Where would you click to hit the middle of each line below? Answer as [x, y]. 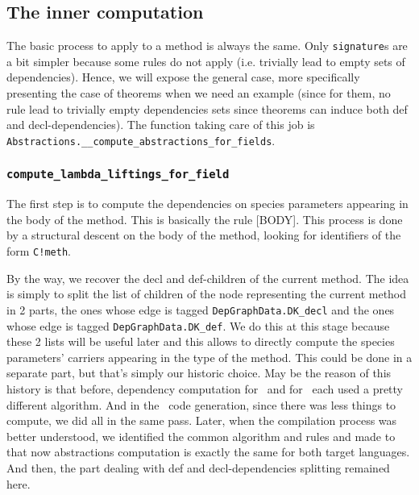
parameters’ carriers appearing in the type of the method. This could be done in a [209, 357]
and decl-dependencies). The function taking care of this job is [161, 125]
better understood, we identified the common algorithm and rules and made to [201, 436]
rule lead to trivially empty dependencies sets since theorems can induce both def [207, 108]
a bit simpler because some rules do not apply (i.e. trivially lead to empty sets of [206, 61]
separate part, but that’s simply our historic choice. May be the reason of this [199, 373]
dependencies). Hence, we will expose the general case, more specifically [183, 77]
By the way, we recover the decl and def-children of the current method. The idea [208, 278]
